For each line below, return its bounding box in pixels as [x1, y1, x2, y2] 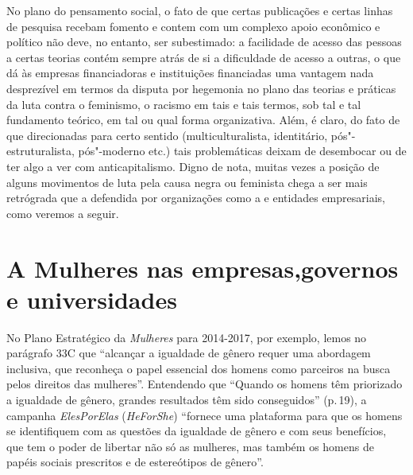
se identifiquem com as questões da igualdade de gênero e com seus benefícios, [6, 422, 387, 439]
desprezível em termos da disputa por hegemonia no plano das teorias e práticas [6, 80, 396, 96]
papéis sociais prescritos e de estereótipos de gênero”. [6, 454, 264, 470]
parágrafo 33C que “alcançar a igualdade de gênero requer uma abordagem [6, 345, 371, 361]
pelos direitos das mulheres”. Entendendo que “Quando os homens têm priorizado [6, 376, 403, 392]
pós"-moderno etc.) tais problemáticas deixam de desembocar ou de [78, 142, 407, 159]
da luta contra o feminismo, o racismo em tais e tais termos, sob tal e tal [6, 95, 361, 112]
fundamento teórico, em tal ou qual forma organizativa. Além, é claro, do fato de [6, 111, 400, 128]
